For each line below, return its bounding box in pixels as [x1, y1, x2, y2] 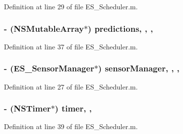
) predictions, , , [88, 22, 153, 34]
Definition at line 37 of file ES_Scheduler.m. [4, 41, 138, 51]
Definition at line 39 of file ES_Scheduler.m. [4, 121, 138, 132]
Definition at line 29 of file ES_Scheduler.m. [4, 1, 138, 11]
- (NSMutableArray [4, 22, 84, 34]
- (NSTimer [4, 102, 51, 114]
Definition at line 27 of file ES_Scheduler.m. [4, 81, 138, 91]
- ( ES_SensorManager [4, 62, 94, 74]
